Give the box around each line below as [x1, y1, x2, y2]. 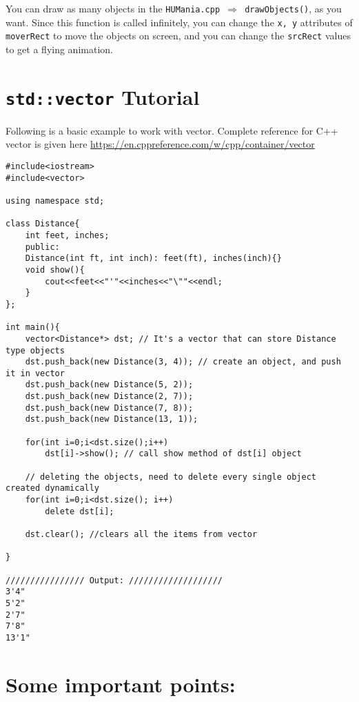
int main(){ [6, 322, 60, 333]
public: [25, 242, 60, 252]
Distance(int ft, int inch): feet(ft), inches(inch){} [25, 253, 282, 264]
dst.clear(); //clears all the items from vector [25, 529, 258, 539]
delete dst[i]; [45, 506, 114, 516]
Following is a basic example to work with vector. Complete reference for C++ [6, 123, 338, 137]
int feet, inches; [25, 230, 110, 240]
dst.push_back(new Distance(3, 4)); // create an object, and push [25, 357, 341, 367]
